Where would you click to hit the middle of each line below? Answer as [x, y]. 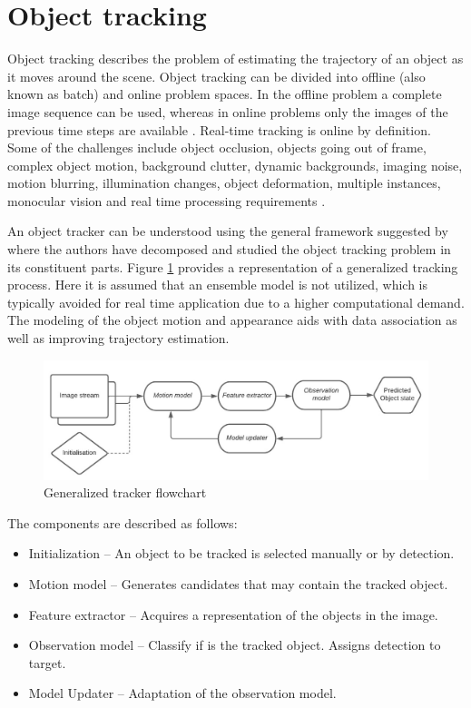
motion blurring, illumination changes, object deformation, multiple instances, [224, 183]
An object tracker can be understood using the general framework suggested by [228, 231]
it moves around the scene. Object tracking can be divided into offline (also [216, 76]
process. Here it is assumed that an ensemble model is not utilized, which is [218, 285]
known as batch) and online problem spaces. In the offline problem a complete [225, 94]
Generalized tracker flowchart [125, 492]
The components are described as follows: [123, 522]
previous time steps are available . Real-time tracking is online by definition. [219, 129]
